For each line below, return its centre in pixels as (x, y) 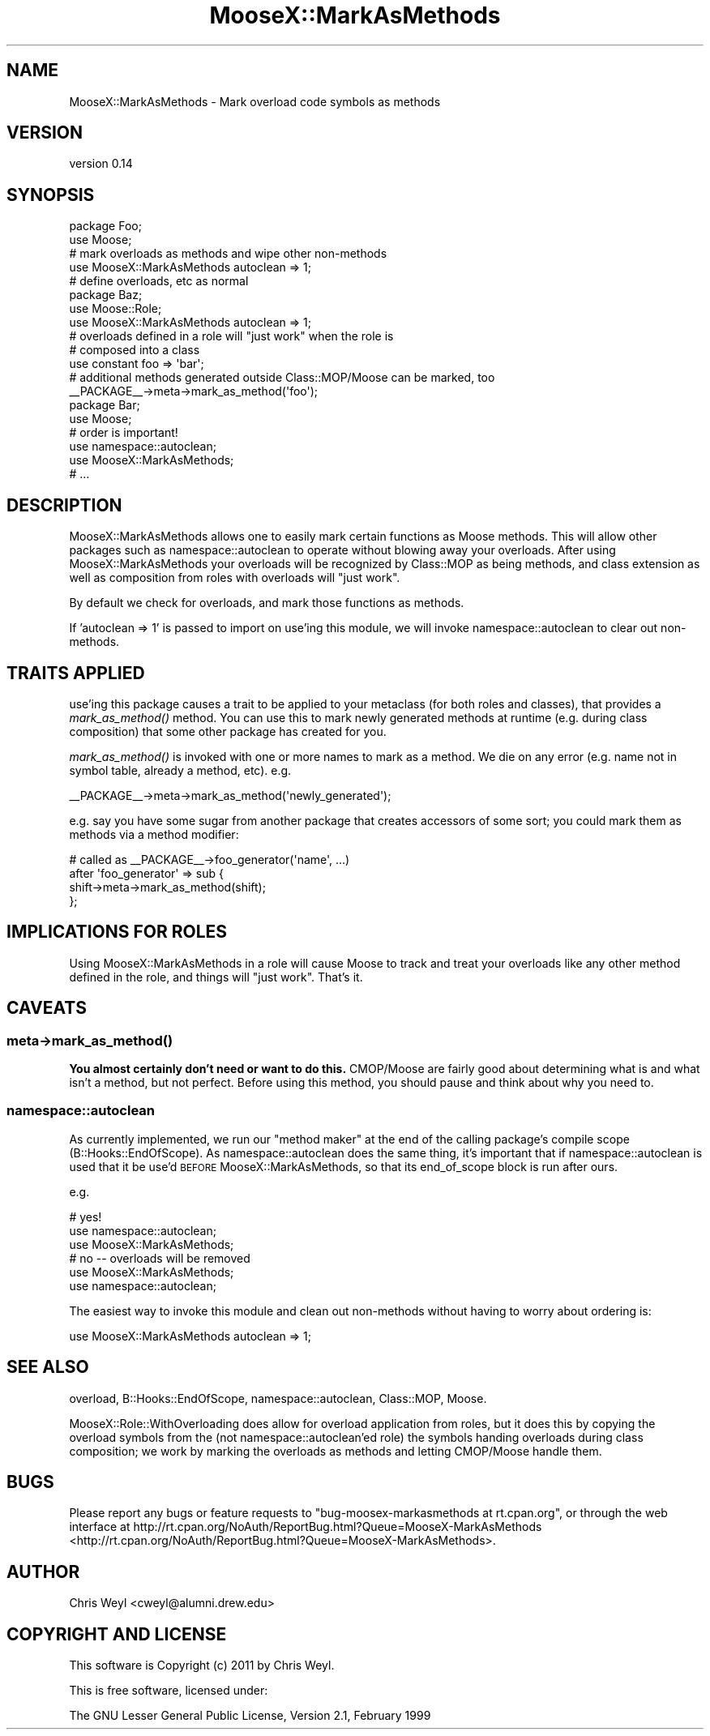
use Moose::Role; (115, 309)
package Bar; (105, 405)
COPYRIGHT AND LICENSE (117, 1634)
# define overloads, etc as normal (159, 281)
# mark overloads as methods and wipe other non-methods (228, 254)
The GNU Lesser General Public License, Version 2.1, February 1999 (250, 1716)
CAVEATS (47, 1008)
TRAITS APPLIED (76, 673)
